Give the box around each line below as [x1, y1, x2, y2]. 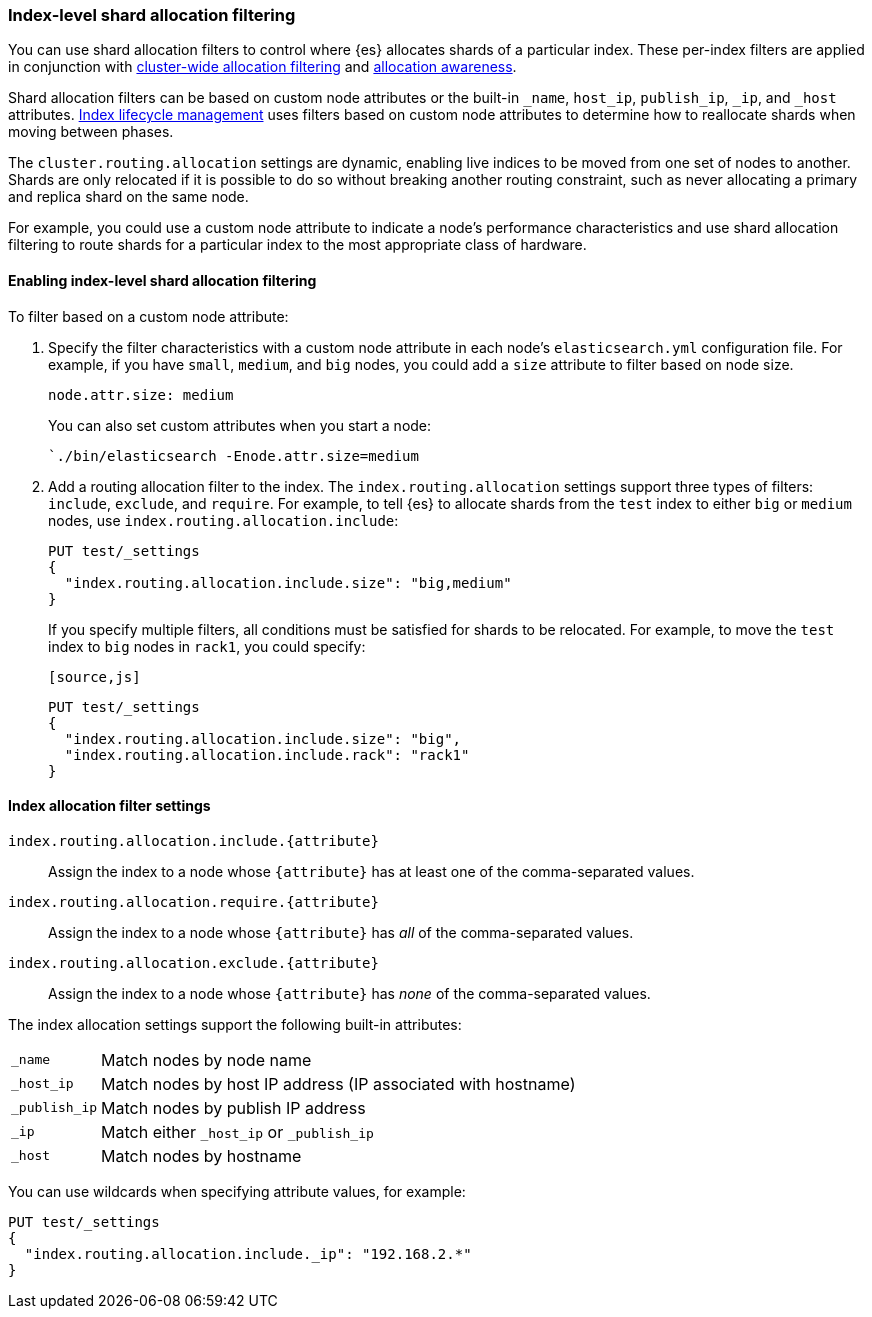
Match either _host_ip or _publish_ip [101, 1121, 374, 1142]
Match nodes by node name [101, 1049, 312, 1070]
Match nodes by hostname [101, 1145, 302, 1166]
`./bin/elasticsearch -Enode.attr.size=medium [48, 447, 419, 464]
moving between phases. [8, 123, 174, 141]
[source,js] [48, 668, 141, 685]
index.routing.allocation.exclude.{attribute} [8, 954, 379, 971]
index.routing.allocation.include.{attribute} [8, 832, 379, 849]
